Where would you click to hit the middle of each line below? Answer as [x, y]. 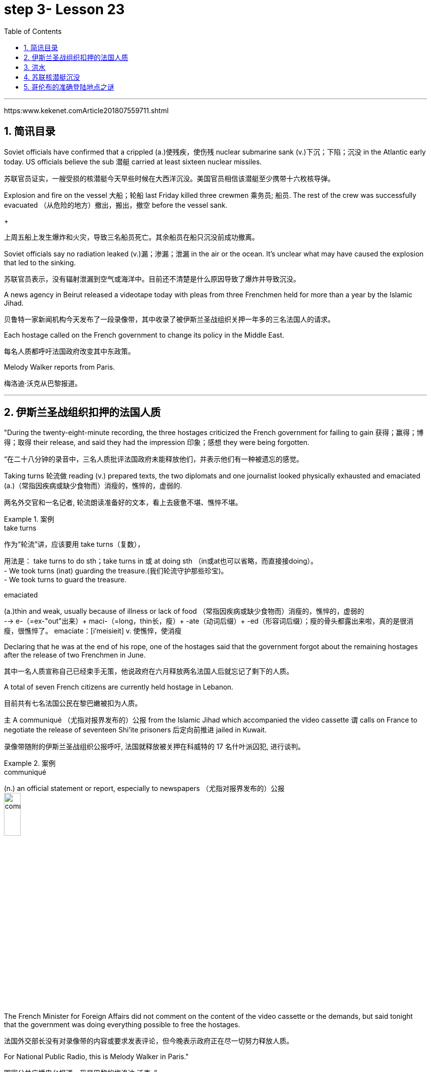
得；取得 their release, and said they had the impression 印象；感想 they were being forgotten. [157, 442]
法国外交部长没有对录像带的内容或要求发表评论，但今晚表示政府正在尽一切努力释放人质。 [149, 1040]
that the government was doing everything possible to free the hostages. [122, 1024]
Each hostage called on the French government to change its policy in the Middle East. [144, 335]
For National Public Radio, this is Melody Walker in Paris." [96, 1056]
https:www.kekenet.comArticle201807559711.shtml [86, 110]
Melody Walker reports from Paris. [60, 367]
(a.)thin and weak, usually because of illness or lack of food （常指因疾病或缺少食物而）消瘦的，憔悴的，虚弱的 [184, 611]
